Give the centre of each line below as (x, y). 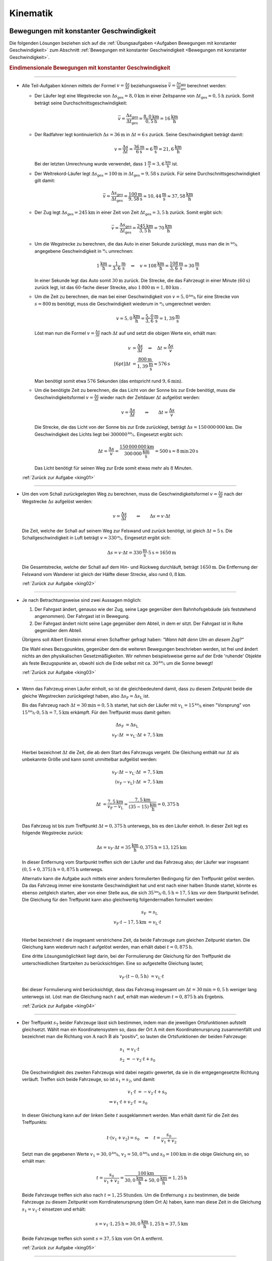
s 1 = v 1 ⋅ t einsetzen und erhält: (54, 1210)
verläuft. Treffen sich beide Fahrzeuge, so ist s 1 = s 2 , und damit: (89, 1080)
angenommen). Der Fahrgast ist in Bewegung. (82, 616)
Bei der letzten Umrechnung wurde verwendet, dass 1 (91, 164)
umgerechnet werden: (188, 304)
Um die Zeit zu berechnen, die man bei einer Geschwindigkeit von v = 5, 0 (112, 297)
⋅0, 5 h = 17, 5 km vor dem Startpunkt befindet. (210, 892)
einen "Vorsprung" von (226, 705)
